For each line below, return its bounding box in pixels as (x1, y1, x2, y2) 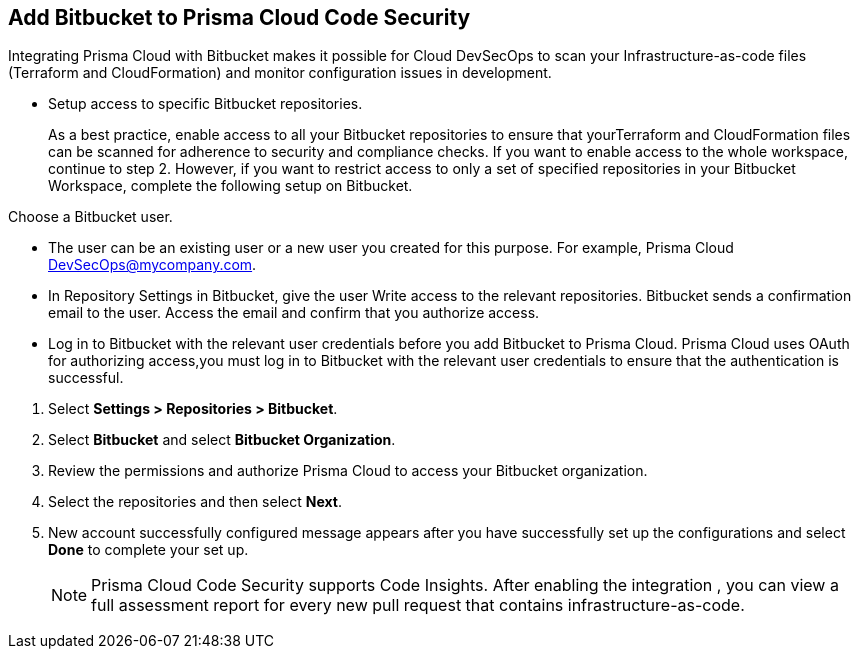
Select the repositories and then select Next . (48, 493, 342, 511)
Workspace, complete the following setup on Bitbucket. (48, 177, 413, 195)
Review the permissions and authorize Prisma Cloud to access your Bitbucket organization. (48, 462, 648, 480)
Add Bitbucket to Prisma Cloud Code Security (8, 5, 471, 30)
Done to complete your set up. (48, 541, 249, 559)
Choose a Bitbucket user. (8, 208, 173, 226)
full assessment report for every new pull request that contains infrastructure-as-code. (91, 595, 745, 616)
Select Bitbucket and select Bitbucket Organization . (48, 431, 396, 449)
